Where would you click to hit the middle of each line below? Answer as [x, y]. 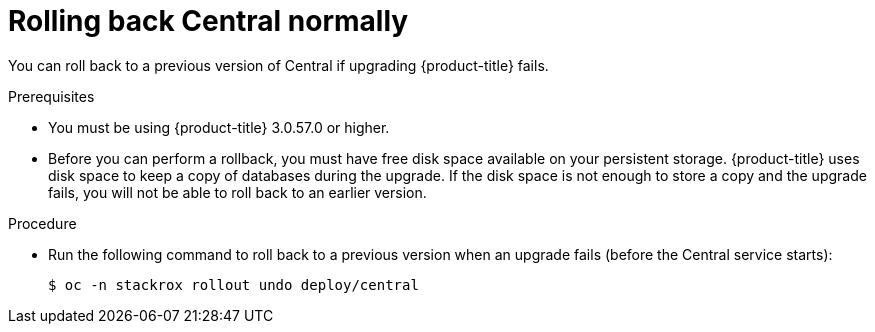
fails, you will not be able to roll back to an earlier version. [237, 192]
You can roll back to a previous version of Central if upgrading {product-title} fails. [278, 65]
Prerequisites [51, 96]
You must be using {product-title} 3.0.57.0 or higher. [219, 127]
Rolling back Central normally [208, 21]
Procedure [42, 223]
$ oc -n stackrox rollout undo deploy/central [233, 284]
